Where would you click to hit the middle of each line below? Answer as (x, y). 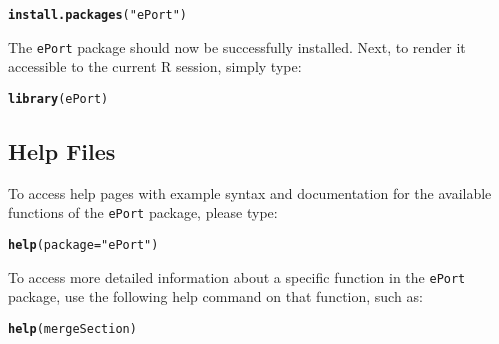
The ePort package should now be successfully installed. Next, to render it (237, 46)
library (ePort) (58, 98)
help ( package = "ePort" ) (83, 245)
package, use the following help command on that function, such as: (215, 296)
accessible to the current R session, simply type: (155, 66)
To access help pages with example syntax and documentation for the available (250, 192)
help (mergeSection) (72, 328)
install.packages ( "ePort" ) (98, 15)
